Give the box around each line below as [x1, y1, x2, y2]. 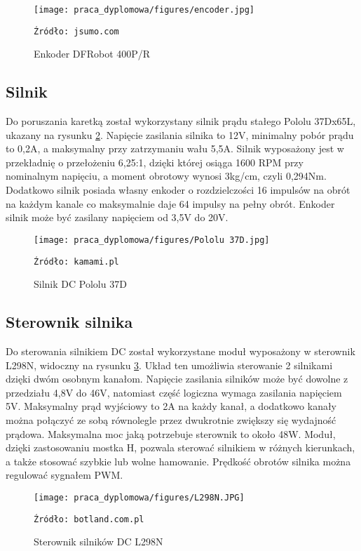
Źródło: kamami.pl [34, 256, 119, 267]
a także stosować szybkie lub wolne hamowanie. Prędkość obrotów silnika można [6, 453, 351, 468]
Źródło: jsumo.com [34, 26, 119, 36]
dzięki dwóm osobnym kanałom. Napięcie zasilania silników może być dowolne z [6, 371, 348, 386]
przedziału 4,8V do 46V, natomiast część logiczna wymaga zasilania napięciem [6, 385, 342, 399]
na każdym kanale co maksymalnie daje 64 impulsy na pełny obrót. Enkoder [6, 196, 335, 211]
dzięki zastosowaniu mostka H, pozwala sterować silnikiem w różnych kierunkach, [6, 440, 355, 455]
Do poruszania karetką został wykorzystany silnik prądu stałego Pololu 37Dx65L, [6, 114, 356, 128]
